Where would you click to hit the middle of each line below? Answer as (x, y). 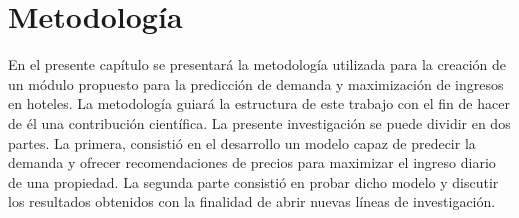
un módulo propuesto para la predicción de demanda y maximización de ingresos (256, 83)
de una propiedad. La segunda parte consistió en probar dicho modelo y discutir (253, 181)
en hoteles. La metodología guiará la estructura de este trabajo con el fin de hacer (259, 103)
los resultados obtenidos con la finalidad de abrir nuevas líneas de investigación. (252, 201)
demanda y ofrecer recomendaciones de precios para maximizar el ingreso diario (252, 162)
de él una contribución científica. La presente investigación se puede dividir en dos (259, 122)
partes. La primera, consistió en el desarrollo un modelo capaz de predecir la (242, 142)
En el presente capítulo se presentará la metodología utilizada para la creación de (257, 64)
